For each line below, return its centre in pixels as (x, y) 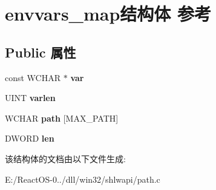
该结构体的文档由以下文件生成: (65, 158)
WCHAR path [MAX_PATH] (62, 118)
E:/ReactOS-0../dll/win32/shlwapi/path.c (83, 179)
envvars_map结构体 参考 (108, 14)
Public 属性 (41, 52)
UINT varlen (30, 98)
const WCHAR (33, 77)
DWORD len (30, 138)
